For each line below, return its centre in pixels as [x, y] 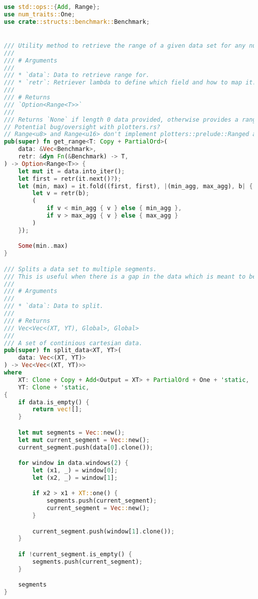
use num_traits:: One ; [40, 14]
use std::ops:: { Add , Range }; [52, 7]
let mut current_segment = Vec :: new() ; [84, 440]
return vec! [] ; [57, 410]
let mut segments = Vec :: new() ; [71, 432]
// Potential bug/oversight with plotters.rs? [82, 127]
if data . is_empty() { [54, 402]
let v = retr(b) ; [61, 193]
